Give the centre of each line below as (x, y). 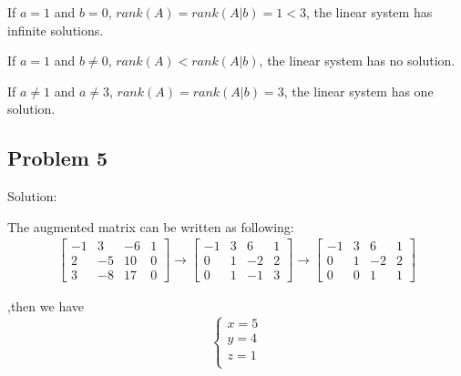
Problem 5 (57, 158)
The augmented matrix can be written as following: (151, 226)
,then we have (46, 306)
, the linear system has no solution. (357, 61)
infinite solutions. (56, 30)
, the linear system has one (359, 91)
